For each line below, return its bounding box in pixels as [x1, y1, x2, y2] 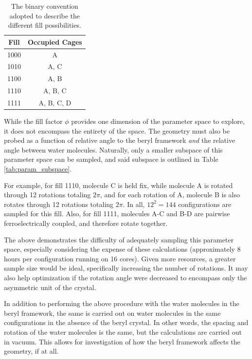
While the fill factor [4, 116, 63, 126]
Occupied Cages [28, 36, 82, 47]
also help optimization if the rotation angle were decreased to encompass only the [4, 273, 247, 282]
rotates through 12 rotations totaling [4, 199, 114, 209]
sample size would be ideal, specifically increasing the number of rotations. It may [4, 263, 248, 273]
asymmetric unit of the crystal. [4, 282, 96, 292]
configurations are [178, 199, 232, 209]
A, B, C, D [38, 98, 72, 107]
